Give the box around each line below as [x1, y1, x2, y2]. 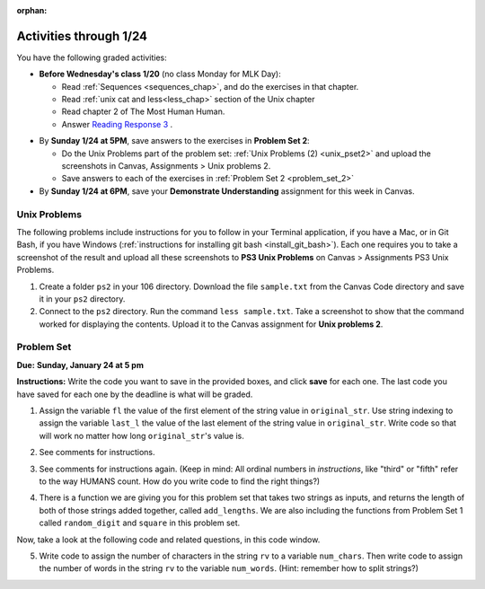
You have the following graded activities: [16, 52, 167, 63]
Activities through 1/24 [16, 28, 148, 44]
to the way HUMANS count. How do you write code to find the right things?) [39, 476, 321, 487]
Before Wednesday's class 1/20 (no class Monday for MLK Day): [39, 68, 282, 80]
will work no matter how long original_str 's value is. [39, 430, 244, 441]
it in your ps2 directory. [39, 293, 126, 304]
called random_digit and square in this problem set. [39, 517, 241, 529]
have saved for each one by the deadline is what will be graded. [16, 389, 253, 400]
